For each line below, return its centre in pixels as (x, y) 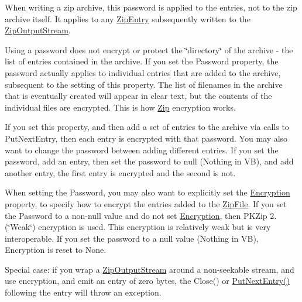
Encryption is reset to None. (56, 250)
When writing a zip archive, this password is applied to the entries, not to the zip (151, 7)
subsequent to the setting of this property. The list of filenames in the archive (144, 84)
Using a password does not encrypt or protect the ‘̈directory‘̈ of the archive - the (149, 49)
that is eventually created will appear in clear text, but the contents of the (138, 96)
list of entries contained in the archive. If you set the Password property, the (142, 61)
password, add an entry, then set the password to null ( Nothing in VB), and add (149, 161)
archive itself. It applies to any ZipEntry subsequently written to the (128, 18)
